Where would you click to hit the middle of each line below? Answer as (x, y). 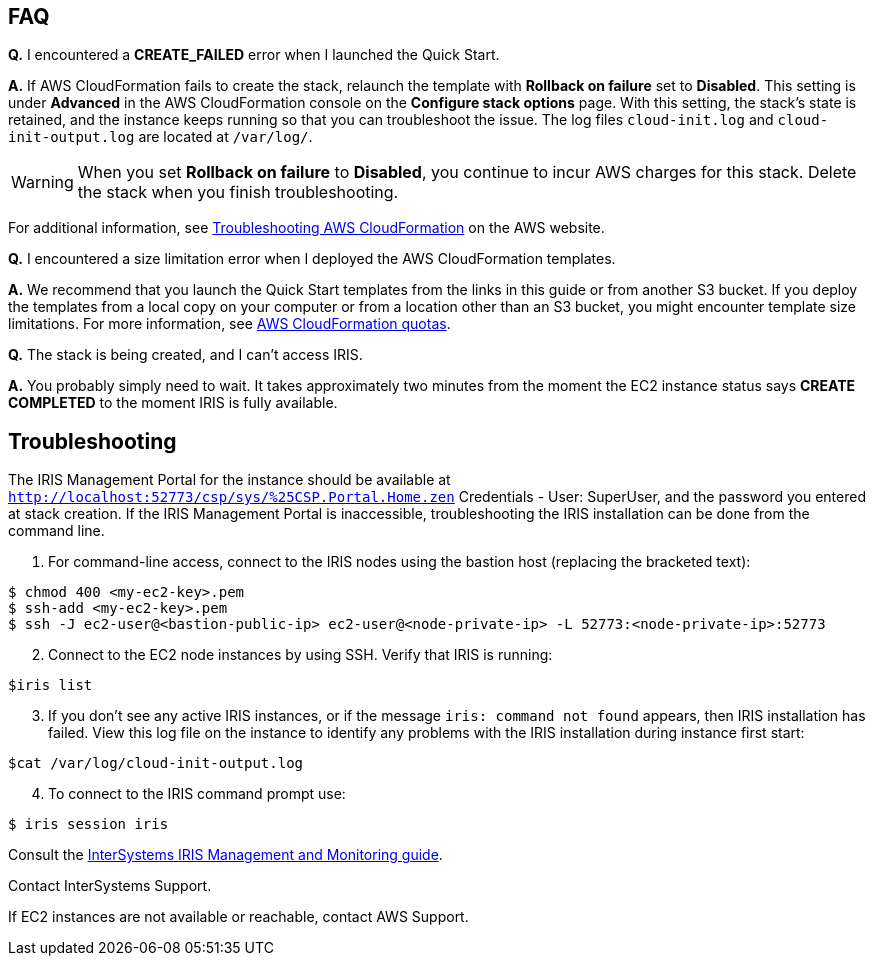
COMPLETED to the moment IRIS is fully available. (173, 403)
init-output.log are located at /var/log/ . (160, 137)
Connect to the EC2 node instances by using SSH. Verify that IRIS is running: (300, 655)
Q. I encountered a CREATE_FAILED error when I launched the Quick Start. (254, 55)
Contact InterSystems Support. (110, 886)
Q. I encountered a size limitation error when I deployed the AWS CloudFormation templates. (312, 259)
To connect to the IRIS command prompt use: (197, 794)
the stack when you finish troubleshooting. (238, 192)
